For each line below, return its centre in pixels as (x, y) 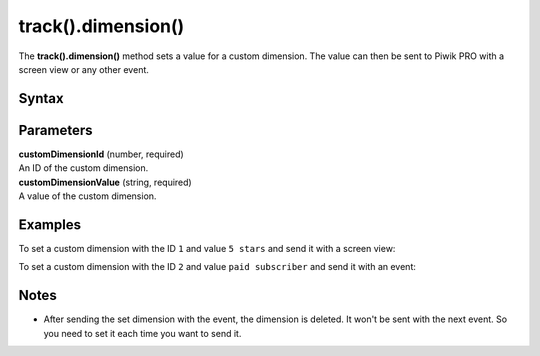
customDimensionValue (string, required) (105, 182)
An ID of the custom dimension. (83, 168)
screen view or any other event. (84, 69)
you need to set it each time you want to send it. (142, 333)
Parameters (55, 130)
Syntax (41, 98)
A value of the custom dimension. (87, 196)
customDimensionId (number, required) (101, 154)
